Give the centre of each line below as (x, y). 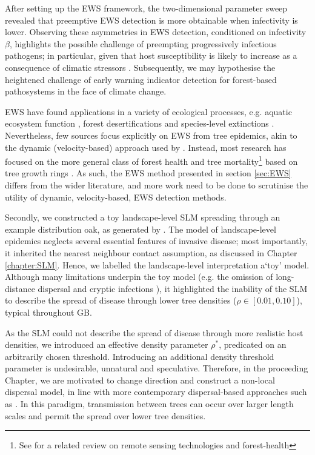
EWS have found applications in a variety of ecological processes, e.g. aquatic (148, 111)
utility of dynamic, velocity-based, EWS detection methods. (116, 197)
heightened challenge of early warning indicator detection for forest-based (141, 79)
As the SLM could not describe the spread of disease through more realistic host (154, 332)
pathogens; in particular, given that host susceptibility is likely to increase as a (151, 55)
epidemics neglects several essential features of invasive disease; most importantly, (156, 241)
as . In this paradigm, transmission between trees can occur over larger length (149, 404)
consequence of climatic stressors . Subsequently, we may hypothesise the (140, 67)
